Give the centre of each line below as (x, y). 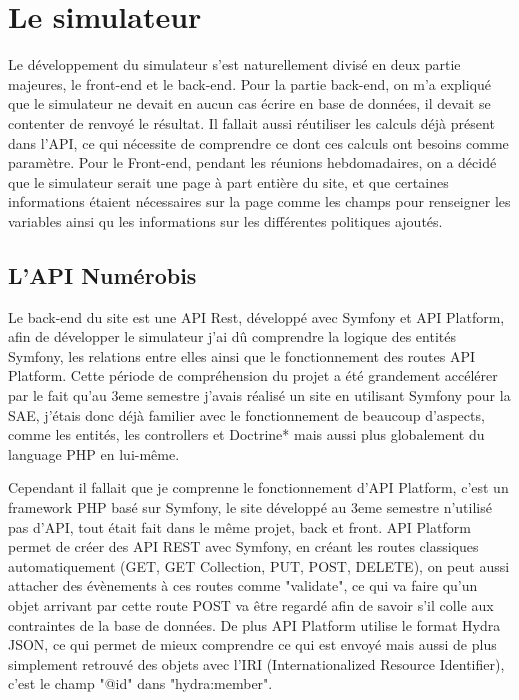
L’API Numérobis (102, 274)
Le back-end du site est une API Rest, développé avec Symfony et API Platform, (256, 316)
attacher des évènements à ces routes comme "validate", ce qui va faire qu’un (243, 585)
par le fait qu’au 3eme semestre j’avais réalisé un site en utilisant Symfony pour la (259, 395)
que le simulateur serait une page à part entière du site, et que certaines (228, 181)
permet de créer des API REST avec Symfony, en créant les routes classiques (243, 546)
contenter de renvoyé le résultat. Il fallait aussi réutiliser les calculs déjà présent (251, 122)
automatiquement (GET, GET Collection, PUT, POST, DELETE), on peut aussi (259, 565)
